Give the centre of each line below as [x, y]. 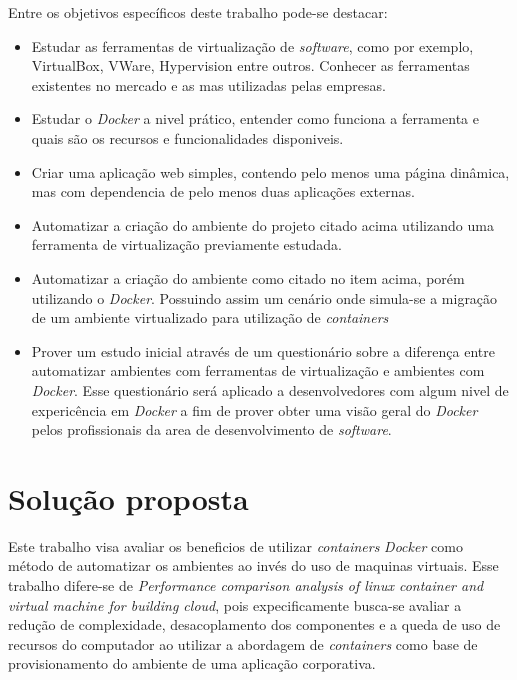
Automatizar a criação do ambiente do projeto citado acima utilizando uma [262, 224]
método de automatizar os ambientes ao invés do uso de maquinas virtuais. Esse [253, 565]
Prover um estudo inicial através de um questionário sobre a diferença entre [263, 350]
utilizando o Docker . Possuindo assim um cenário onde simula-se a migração [264, 297]
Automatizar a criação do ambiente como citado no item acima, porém [248, 277]
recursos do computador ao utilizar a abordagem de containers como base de [243, 643]
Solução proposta [128, 497]
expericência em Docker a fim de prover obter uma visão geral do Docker [254, 409]
